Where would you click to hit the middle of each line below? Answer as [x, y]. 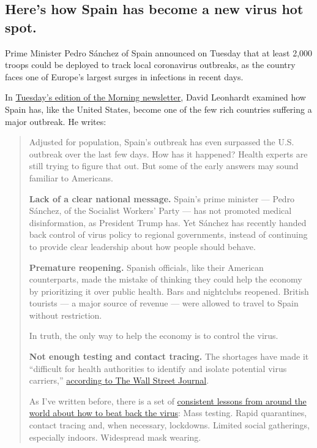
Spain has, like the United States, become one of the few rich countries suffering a [158, 109]
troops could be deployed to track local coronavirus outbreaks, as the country [150, 65]
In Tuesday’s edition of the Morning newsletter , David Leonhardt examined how [155, 97]
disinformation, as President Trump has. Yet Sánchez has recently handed [168, 222]
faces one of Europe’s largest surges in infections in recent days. [124, 76]
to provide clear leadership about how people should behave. [142, 246]
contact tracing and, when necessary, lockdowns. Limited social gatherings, [169, 425]
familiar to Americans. [71, 177]
